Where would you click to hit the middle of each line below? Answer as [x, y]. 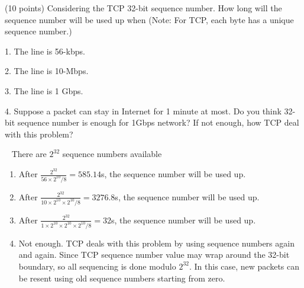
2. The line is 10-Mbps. [47, 71]
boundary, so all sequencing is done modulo [97, 266]
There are [29, 154]
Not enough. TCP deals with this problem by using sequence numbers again [156, 243]
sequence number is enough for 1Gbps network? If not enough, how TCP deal [158, 122]
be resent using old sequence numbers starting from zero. [122, 278]
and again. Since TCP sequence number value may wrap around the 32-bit [154, 255]
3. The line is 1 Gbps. [44, 90]
